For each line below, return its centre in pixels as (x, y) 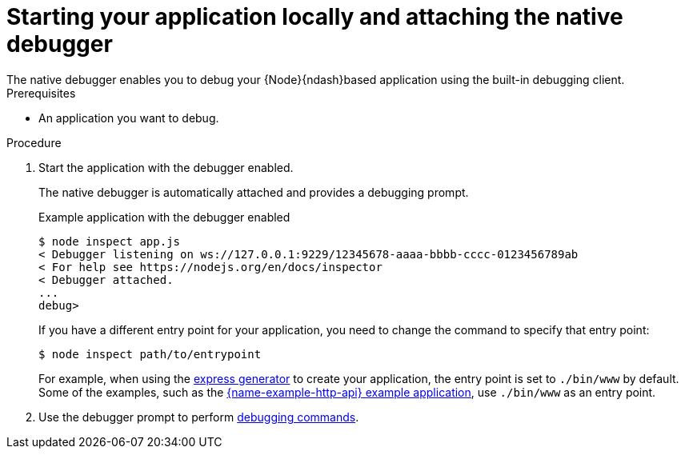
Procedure (34, 142)
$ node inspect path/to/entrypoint (150, 354)
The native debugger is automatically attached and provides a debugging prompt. (254, 192)
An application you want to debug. (129, 118)
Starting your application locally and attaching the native (315, 17)
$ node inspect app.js (110, 241)
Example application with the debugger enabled (164, 217)
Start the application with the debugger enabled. (166, 167)
